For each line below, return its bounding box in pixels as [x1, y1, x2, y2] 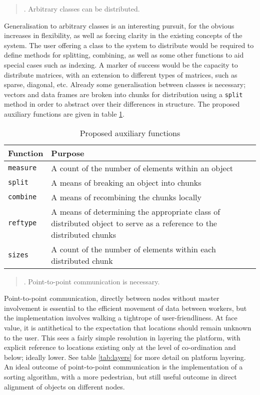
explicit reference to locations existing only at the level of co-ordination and [4, 342, 236, 352]
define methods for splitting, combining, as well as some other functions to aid [4, 50, 244, 60]
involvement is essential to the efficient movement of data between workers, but [4, 302, 247, 313]
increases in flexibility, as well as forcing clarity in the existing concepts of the [4, 30, 242, 41]
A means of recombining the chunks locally [51, 191, 202, 203]
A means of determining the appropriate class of [51, 205, 220, 217]
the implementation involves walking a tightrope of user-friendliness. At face [4, 312, 237, 323]
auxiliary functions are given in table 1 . [4, 109, 124, 119]
